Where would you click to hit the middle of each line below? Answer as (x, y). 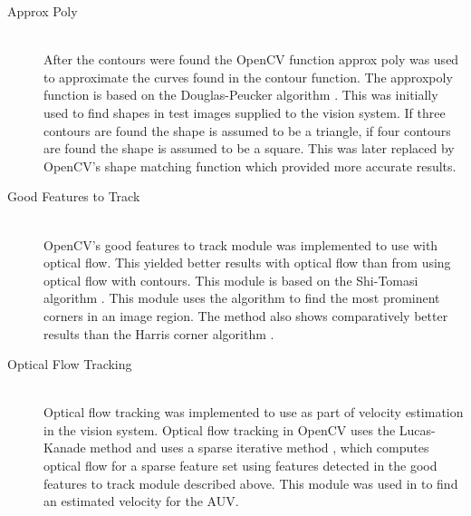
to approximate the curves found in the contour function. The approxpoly (248, 77)
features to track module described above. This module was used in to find (251, 483)
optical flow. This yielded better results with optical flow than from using (247, 263)
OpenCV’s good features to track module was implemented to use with (241, 244)
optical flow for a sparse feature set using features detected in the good (240, 466)
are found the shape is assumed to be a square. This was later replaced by (249, 148)
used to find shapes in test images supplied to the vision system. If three (245, 112)
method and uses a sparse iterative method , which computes (260, 448)
